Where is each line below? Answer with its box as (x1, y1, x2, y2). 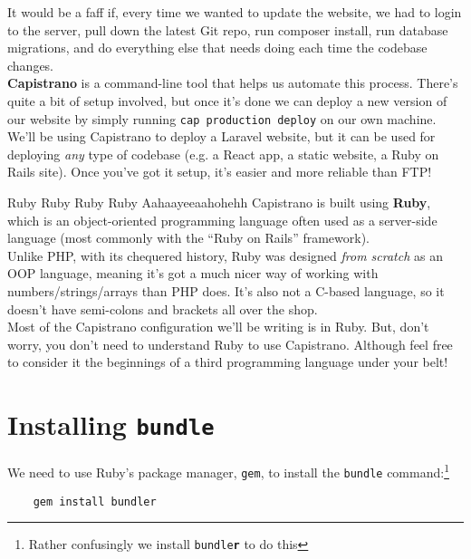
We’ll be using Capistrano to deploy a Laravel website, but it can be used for (7, 127, 436, 146)
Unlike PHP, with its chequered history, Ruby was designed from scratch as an (7, 246, 443, 265)
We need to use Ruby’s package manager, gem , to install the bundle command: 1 (7, 460, 449, 481)
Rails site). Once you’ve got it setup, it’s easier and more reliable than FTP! (7, 162, 432, 181)
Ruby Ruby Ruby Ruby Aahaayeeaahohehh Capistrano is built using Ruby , (7, 193, 431, 211)
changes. (7, 55, 54, 74)
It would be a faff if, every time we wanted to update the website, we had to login (7, 3, 462, 21)
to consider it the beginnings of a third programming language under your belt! (7, 352, 448, 371)
